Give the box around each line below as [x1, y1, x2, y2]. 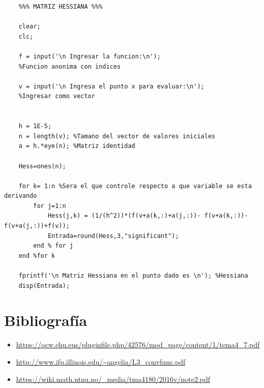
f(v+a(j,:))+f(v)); [4, 222, 70, 230]
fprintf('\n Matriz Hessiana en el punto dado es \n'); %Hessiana [18, 272, 248, 280]
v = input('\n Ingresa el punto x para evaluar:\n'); [18, 82, 204, 90]
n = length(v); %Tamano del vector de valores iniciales [18, 132, 216, 140]
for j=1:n [33, 202, 66, 210]
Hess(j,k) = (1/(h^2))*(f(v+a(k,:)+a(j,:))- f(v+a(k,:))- [47, 212, 248, 220]
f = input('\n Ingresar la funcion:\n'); [18, 52, 161, 60]
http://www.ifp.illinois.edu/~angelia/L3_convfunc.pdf [16, 356, 186, 367]
